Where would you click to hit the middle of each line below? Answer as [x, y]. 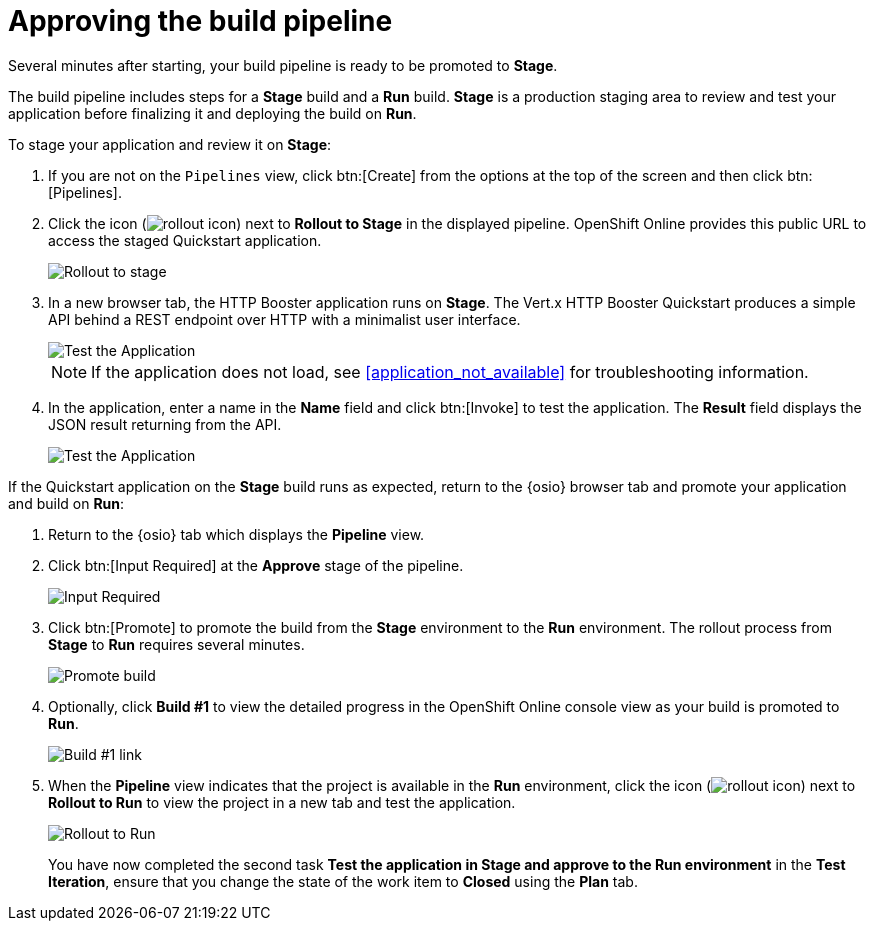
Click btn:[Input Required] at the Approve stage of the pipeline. [256, 565]
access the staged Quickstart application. [185, 240]
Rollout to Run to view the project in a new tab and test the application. [282, 802]
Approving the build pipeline [200, 21]
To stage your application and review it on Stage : [170, 144]
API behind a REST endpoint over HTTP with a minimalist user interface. [284, 319]
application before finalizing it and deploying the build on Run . [212, 113]
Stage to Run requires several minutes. [176, 644]
